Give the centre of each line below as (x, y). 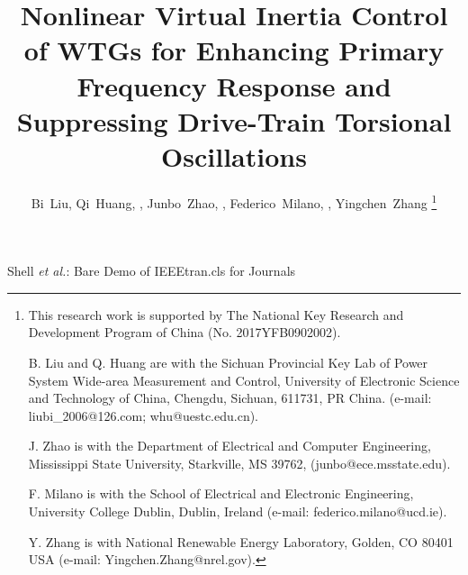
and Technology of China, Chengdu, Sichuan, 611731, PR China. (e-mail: (230, 398)
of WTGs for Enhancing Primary (234, 50)
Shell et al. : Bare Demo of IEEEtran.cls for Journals (152, 271)
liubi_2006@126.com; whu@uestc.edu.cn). (144, 415)
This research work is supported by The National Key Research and (216, 314)
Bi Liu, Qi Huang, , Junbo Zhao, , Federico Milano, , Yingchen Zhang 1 (234, 201)
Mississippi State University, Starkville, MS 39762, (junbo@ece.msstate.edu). (239, 463)
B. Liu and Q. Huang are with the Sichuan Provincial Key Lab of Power (228, 362)
